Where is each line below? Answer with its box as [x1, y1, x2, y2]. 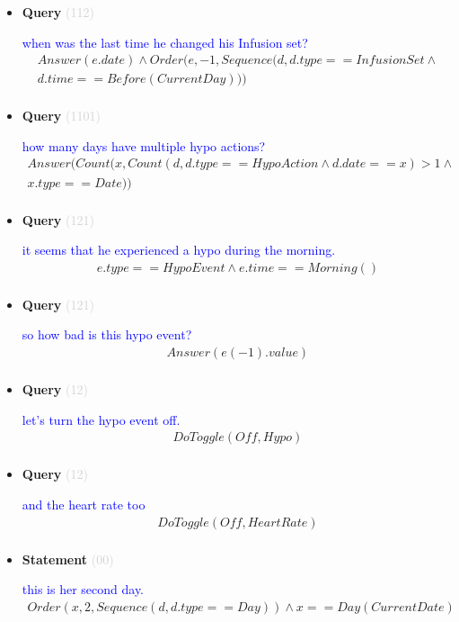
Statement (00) [22, 549, 114, 568]
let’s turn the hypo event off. [22, 410, 181, 428]
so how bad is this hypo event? [22, 325, 192, 344]
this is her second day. [22, 580, 145, 599]
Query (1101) [22, 106, 101, 125]
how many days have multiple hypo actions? [22, 136, 266, 155]
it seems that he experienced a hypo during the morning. [22, 240, 336, 259]
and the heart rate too [22, 494, 146, 513]
